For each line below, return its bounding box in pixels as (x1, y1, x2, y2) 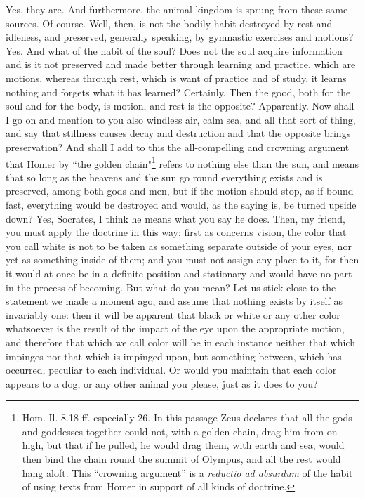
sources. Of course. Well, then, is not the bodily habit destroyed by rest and (6, 15, 333, 30)
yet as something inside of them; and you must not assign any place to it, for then (6, 252, 359, 267)
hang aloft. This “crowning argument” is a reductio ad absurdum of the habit (22, 465, 353, 480)
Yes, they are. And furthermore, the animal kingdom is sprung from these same (6, 2, 348, 16)
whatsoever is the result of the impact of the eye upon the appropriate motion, (6, 321, 345, 336)
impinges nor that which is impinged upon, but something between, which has (6, 348, 342, 363)
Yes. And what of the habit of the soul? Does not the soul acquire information (6, 43, 343, 58)
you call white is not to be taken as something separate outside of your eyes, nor (6, 238, 352, 253)
